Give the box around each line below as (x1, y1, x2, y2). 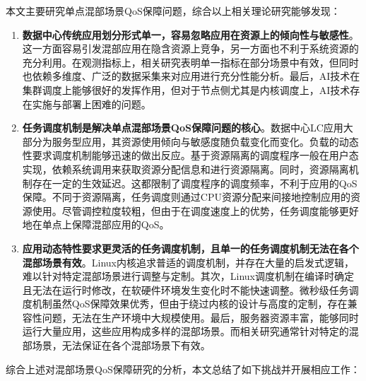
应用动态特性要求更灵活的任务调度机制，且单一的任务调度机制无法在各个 (22, 240, 359, 255)
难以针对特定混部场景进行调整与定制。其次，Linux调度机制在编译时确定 (22, 269, 355, 283)
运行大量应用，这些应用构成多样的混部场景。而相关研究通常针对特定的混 (22, 324, 359, 339)
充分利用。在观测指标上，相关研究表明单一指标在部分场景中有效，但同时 (22, 54, 359, 69)
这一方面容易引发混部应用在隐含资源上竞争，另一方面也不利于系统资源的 (22, 41, 359, 56)
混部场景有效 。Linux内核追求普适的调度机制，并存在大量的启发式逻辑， (22, 254, 355, 269)
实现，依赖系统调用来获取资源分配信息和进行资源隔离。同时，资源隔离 (22, 161, 349, 176)
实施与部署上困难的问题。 (32, 96, 151, 111)
